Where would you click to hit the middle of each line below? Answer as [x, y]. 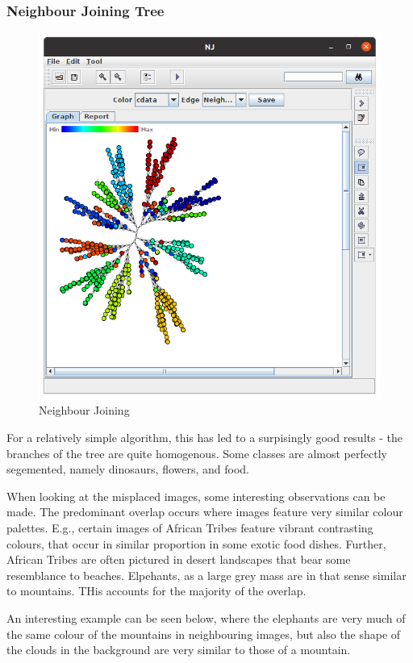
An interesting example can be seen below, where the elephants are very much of [206, 617]
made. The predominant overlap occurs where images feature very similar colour [205, 512]
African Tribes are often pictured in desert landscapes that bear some [179, 559]
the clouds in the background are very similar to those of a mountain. [179, 650]
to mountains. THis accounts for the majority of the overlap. [156, 591]
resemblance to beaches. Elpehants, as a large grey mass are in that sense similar [206, 575]
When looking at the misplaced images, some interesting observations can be [196, 496]
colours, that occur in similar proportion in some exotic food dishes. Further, [196, 543]
